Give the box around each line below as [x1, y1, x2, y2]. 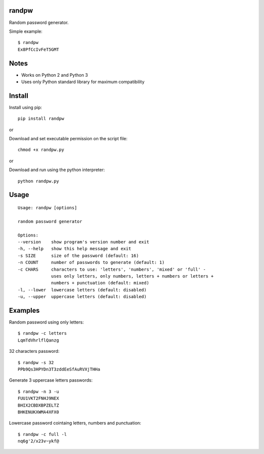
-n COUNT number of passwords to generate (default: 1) [18, 259, 165, 265]
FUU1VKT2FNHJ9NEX [18, 396, 59, 401]
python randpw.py [18, 178, 59, 184]
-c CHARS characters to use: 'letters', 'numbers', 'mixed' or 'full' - [18, 266, 206, 272]
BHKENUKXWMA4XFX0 [18, 409, 59, 415]
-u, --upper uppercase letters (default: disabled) [18, 294, 147, 300]
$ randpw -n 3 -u [18, 389, 59, 394]
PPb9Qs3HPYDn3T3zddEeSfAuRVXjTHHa [18, 367, 100, 372]
